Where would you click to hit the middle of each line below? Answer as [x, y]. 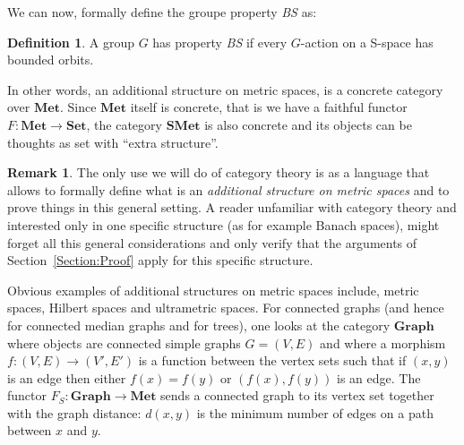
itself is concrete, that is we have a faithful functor [269, 107]
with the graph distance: [74, 412]
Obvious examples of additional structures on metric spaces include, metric [213, 290]
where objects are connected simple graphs [124, 342]
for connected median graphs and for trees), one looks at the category [199, 325]
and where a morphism [383, 342]
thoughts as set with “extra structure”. [113, 142]
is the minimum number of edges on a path [315, 412]
